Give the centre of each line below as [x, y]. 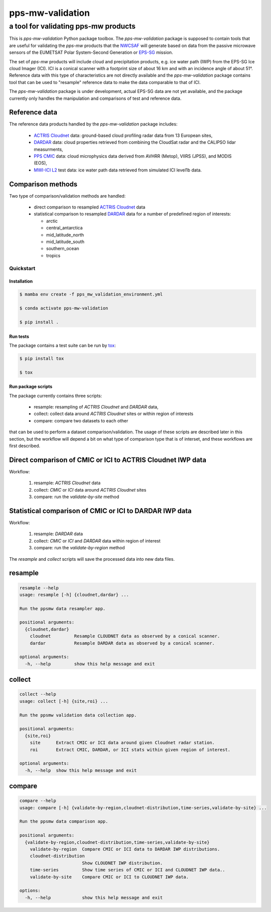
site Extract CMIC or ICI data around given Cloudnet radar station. [122, 743]
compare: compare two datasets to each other [81, 420]
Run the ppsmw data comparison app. [64, 822]
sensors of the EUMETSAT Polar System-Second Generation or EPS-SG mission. [91, 52]
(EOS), [40, 163]
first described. [25, 446]
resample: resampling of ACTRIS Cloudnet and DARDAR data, [96, 407]
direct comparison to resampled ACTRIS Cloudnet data [90, 207]
